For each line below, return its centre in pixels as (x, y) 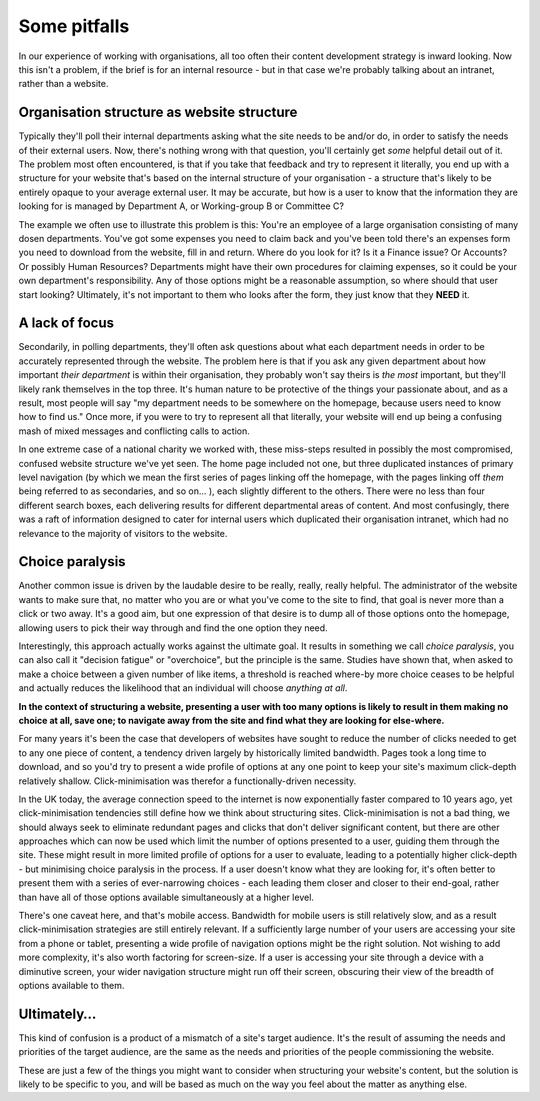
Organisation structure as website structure (158, 112)
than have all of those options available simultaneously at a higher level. (166, 897)
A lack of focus (66, 323)
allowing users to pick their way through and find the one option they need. (173, 627)
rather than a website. (63, 84)
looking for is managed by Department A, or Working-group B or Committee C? (181, 206)
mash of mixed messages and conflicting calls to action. (134, 431)
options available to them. (71, 985)
